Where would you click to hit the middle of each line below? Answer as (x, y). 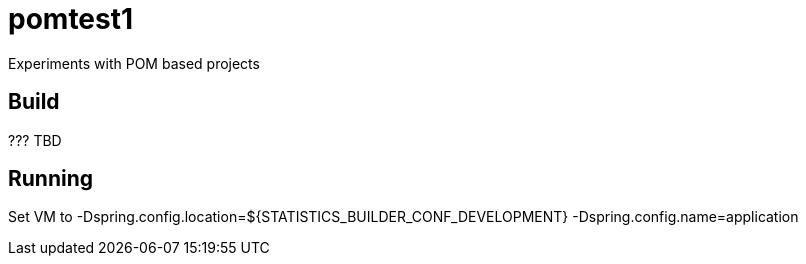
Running (51, 179)
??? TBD (35, 140)
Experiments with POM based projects (134, 63)
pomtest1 (71, 19)
